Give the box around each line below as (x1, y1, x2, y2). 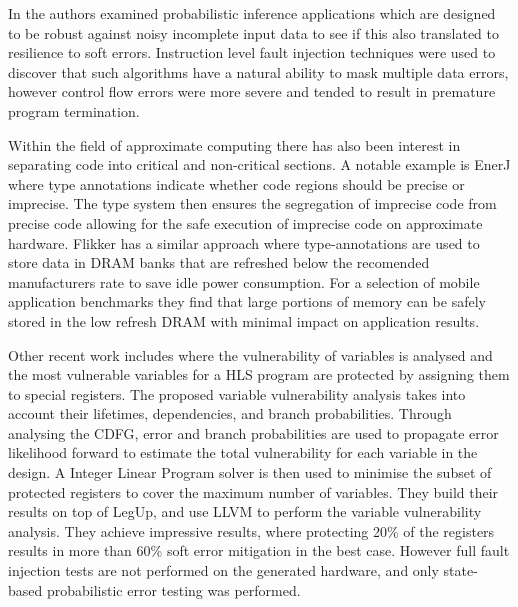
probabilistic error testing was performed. (46, 579, 301, 600)
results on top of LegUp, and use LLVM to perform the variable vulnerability (8, 501, 482, 522)
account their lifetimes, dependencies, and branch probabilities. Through (8, 403, 452, 424)
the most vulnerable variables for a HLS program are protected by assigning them (8, 364, 510, 385)
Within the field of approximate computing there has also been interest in (8, 134, 461, 155)
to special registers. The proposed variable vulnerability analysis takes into (8, 383, 466, 404)
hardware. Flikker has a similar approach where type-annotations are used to (8, 232, 480, 253)
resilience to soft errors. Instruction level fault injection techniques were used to (8, 42, 496, 63)
